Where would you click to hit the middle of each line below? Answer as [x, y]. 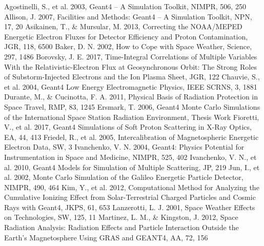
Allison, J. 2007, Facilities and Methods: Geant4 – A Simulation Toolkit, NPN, [128, 16]
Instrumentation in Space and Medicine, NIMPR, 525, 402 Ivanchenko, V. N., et [130, 157]
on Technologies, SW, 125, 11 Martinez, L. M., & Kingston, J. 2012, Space [121, 217]
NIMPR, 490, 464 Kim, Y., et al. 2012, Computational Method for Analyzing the [132, 187]
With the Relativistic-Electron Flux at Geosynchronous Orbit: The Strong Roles [130, 66]
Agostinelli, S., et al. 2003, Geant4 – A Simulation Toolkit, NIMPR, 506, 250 [125, 6]
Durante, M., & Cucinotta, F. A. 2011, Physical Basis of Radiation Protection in [131, 97]
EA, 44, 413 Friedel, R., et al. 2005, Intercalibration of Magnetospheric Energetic [131, 137]
